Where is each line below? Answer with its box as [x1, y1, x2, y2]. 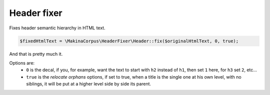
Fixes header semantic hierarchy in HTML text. [9, 25, 105, 31]
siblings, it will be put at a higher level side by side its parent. [26, 81, 151, 87]
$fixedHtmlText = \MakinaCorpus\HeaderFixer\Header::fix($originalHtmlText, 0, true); [19, 38, 239, 44]
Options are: [9, 60, 35, 66]
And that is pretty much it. [9, 51, 63, 57]
